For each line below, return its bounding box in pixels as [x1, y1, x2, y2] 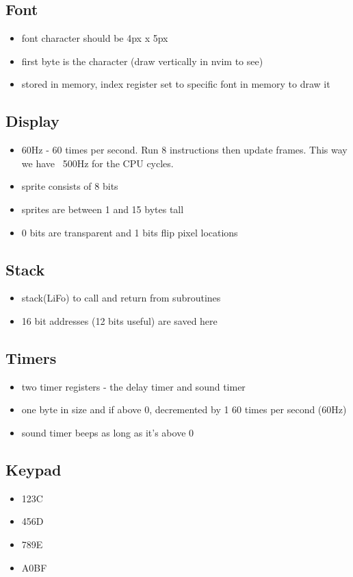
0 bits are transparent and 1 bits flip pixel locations [21, 225, 238, 239]
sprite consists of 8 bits [21, 179, 118, 193]
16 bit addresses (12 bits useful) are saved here [21, 313, 218, 328]
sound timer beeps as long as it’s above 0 [21, 425, 194, 439]
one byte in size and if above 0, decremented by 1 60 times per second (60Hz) [21, 402, 347, 417]
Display [5, 110, 60, 132]
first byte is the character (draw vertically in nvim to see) [21, 53, 263, 68]
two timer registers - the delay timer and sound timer [21, 379, 246, 393]
